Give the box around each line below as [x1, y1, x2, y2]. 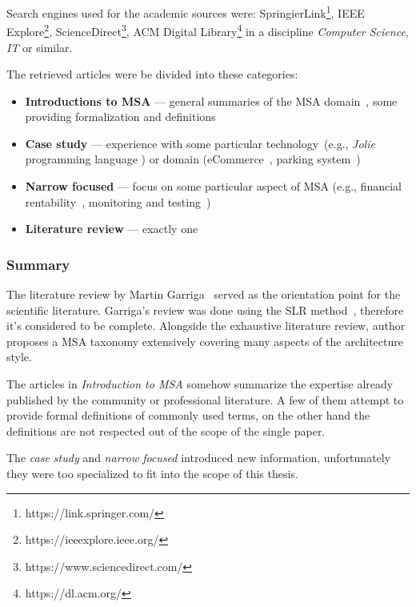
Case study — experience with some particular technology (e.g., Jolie [25, 135, 375, 151]
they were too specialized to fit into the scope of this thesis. [6, 465, 298, 481]
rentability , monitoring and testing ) [25, 193, 211, 210]
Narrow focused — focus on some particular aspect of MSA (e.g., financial [25, 178, 402, 195]
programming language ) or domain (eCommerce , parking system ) [25, 151, 361, 167]
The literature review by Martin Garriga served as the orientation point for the [6, 286, 401, 303]
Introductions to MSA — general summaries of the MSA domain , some [25, 92, 398, 109]
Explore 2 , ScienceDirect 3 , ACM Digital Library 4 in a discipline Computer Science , [6, 21, 409, 39]
